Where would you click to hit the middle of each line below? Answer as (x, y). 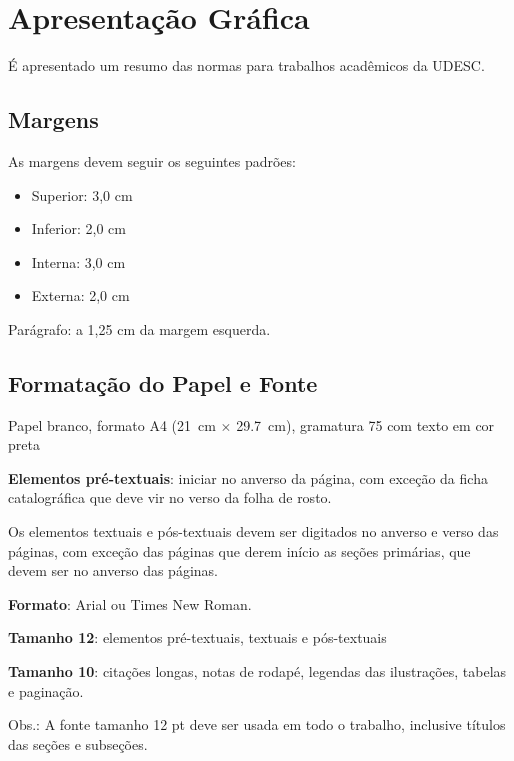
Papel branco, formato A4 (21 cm (112, 424)
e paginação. (46, 690)
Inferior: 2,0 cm (78, 228)
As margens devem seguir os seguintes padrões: (152, 160)
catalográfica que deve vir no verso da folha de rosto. (170, 497)
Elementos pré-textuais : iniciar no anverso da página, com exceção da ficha (248, 477)
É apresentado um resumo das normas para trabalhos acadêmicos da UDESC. (246, 65)
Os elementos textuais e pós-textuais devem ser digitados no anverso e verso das (253, 531)
